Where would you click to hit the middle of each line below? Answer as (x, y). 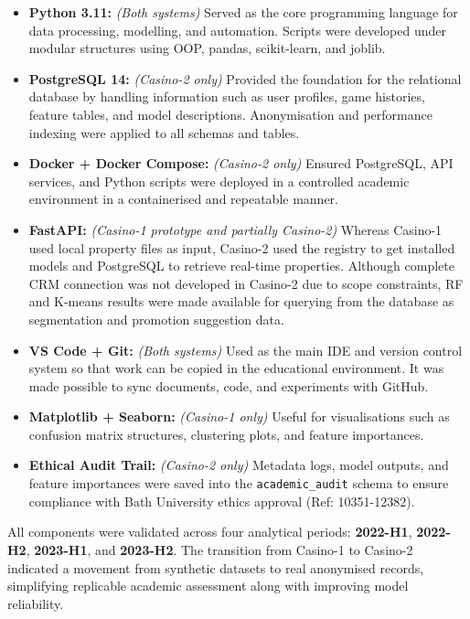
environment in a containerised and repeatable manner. (183, 199)
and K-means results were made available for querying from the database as (241, 301)
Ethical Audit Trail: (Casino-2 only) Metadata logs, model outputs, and (239, 465)
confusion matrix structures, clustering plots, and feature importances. (226, 434)
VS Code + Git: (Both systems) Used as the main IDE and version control (246, 350)
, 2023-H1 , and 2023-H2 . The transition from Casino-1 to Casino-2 (219, 549)
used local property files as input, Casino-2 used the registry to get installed (242, 247)
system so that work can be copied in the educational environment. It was (236, 368)
